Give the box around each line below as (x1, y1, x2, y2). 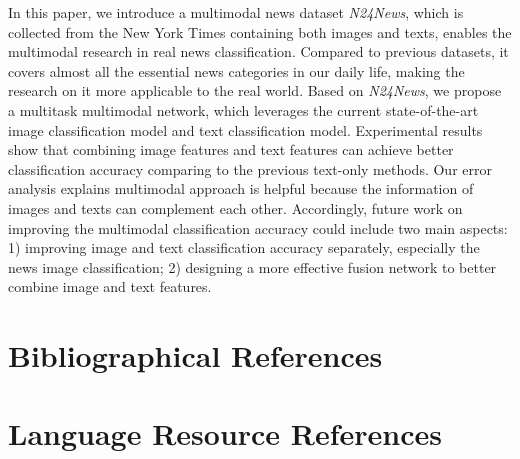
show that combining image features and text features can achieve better (8, 139, 454, 160)
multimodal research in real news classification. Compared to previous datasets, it (8, 41, 509, 62)
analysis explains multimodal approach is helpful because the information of (8, 178, 474, 199)
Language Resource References (8, 413, 443, 454)
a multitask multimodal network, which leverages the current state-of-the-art (8, 99, 479, 120)
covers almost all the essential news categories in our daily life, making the (8, 60, 465, 81)
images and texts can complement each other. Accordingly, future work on (8, 197, 463, 218)
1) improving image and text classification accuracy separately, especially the (8, 237, 480, 258)
